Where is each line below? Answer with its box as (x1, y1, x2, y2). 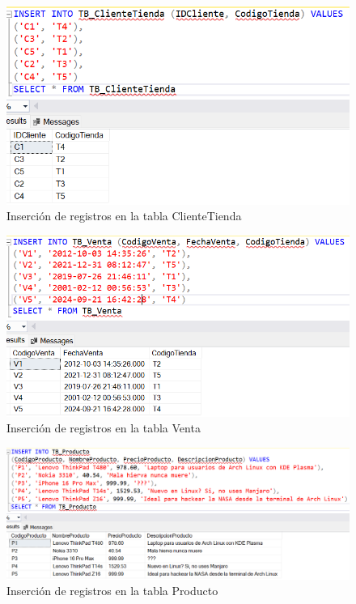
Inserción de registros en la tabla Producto (6, 582, 218, 599)
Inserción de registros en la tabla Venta (6, 419, 201, 436)
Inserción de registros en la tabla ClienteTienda (6, 207, 242, 224)
